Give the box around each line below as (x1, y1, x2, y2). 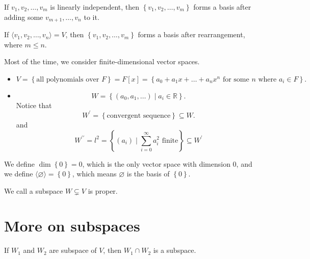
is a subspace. (153, 245, 196, 255)
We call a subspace (4, 185, 63, 196)
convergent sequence (107, 112, 171, 119)
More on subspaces (4, 215, 140, 236)
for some (222, 75, 249, 83)
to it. (84, 11, 99, 22)
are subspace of (49, 245, 97, 255)
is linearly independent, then (50, 2, 140, 12)
